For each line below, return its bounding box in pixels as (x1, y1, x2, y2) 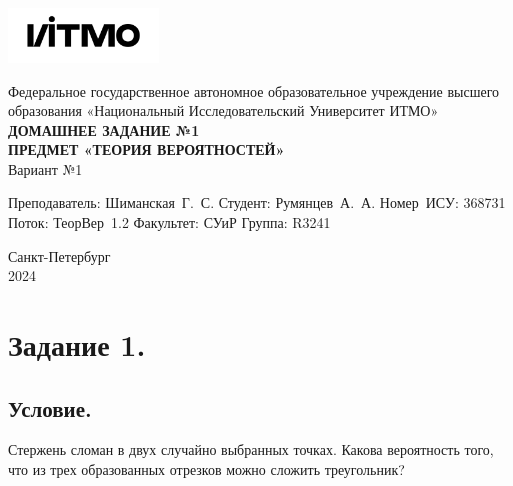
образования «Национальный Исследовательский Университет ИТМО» (8, 100, 439, 121)
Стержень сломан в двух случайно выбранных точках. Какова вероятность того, (8, 439, 494, 460)
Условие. (8, 392, 92, 423)
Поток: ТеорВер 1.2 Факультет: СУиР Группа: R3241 (8, 212, 331, 233)
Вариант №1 (8, 158, 83, 179)
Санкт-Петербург (8, 245, 111, 266)
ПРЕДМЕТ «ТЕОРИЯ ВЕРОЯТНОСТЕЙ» (8, 139, 285, 160)
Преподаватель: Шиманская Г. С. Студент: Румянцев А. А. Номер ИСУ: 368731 (8, 192, 506, 213)
